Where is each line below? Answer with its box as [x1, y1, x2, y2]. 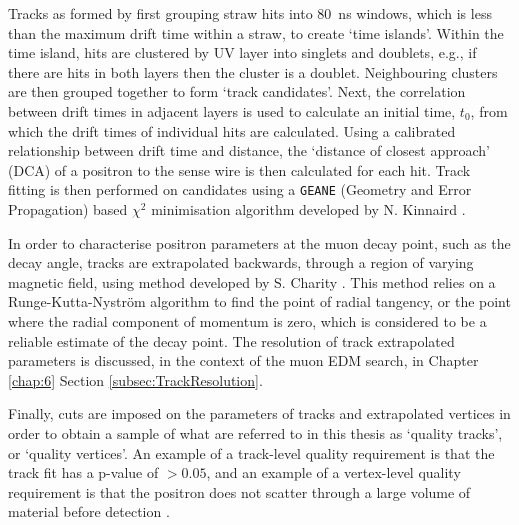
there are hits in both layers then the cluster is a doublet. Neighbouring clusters [8, 61, 498, 82]
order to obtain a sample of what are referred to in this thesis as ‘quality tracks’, [8, 422, 503, 443]
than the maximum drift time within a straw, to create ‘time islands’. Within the [8, 22, 504, 43]
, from [470, 100, 508, 121]
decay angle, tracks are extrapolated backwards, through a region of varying [8, 252, 474, 273]
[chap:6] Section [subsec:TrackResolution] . [8, 369, 263, 390]
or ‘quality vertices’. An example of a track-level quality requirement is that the [8, 442, 495, 463]
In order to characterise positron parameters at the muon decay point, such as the [8, 232, 511, 253]
